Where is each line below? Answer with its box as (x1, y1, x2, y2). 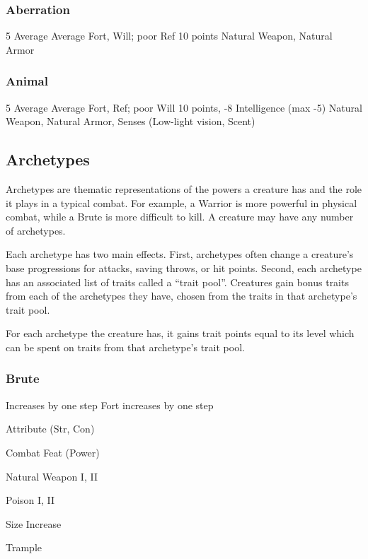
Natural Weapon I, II (6, 469, 98, 483)
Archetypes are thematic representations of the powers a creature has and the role (6, 182, 362, 196)
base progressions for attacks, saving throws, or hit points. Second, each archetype (6, 260, 362, 275)
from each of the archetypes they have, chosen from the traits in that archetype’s (6, 288, 357, 303)
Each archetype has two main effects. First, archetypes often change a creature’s (6, 247, 354, 261)
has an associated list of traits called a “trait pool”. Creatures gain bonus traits (6, 274, 349, 289)
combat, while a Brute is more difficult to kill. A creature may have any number (6, 209, 354, 224)
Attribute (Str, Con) (6, 421, 95, 436)
